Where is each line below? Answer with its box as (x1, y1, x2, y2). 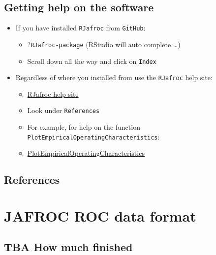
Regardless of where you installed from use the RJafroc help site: (15, 72, 213, 83)
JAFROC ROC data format (4, 205, 196, 226)
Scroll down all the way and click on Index (27, 56, 156, 66)
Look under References (27, 105, 100, 115)
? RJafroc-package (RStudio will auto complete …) (27, 39, 181, 49)
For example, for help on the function (27, 122, 140, 132)
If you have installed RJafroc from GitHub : (15, 23, 146, 33)
